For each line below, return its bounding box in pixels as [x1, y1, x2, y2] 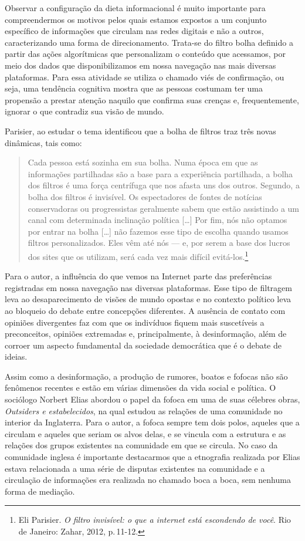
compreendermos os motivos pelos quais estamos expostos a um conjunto [5, 13, 267, 25]
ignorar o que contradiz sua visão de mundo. [5, 105, 164, 117]
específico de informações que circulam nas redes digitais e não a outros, [5, 25, 264, 37]
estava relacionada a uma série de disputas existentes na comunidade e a [5, 462, 265, 474]
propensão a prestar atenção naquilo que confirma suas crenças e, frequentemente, [5, 93, 299, 106]
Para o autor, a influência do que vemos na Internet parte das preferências [5, 270, 272, 282]
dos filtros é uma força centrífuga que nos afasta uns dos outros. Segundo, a [28, 179, 300, 191]
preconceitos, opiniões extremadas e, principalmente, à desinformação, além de [5, 327, 287, 340]
